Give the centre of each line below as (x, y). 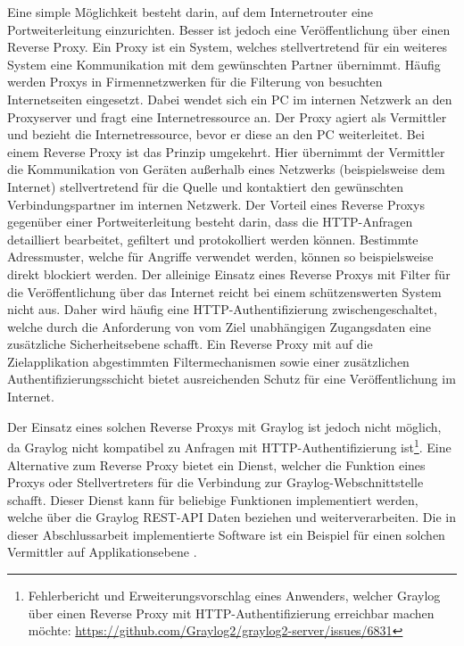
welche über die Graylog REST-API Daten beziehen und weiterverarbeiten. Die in (232, 517)
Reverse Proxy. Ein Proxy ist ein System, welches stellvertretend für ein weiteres (228, 47)
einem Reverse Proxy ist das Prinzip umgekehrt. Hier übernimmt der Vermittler (226, 151)
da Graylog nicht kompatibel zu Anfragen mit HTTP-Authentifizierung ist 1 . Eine (229, 446)
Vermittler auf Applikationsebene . (102, 552)
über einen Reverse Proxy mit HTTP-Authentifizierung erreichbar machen (231, 613)
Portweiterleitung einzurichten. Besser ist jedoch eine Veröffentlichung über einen (229, 29)
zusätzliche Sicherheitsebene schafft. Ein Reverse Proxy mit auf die (190, 344)
